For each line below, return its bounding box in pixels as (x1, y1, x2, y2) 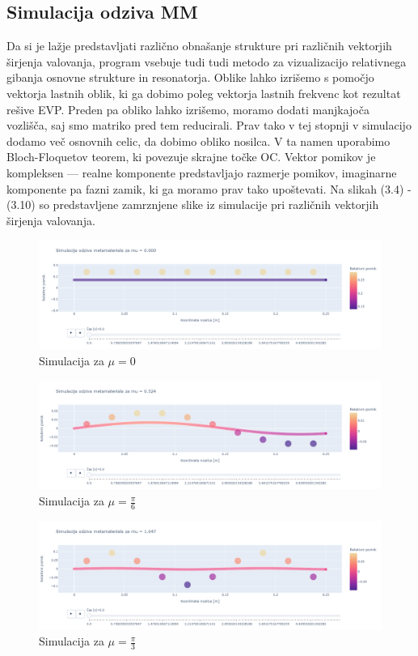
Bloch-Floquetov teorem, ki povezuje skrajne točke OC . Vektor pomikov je (6, 148, 376, 165)
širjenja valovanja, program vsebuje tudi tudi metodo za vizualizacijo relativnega (6, 53, 407, 70)
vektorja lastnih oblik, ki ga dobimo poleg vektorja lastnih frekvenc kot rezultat (6, 84, 401, 101)
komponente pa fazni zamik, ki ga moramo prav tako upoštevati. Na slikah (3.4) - (6, 180, 412, 197)
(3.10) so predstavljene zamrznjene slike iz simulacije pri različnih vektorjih (6, 196, 379, 213)
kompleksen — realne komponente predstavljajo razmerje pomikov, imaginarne (6, 164, 397, 181)
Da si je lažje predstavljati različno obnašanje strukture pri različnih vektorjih (6, 37, 392, 54)
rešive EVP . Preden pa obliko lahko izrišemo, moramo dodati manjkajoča (6, 100, 369, 117)
